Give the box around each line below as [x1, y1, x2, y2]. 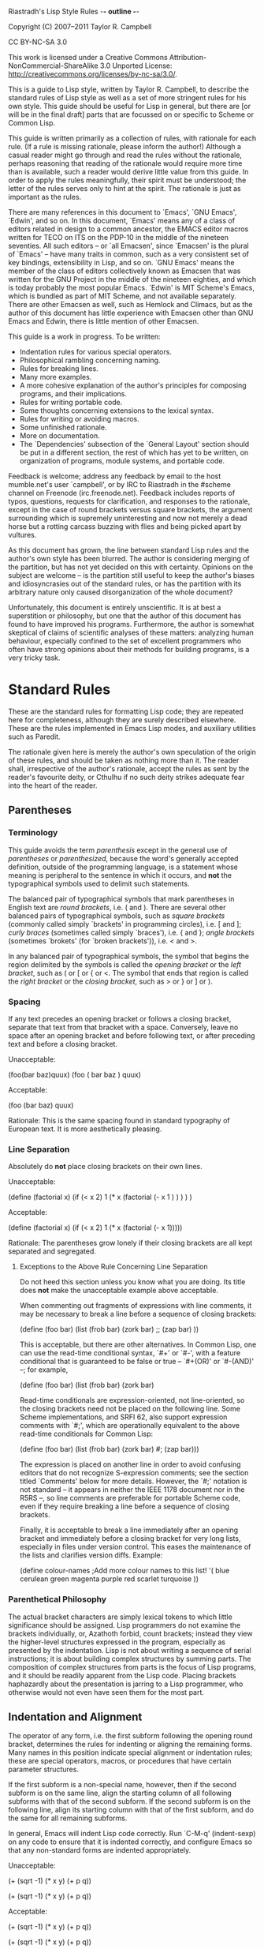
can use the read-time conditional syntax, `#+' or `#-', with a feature [19, 1348, 241, 1358]
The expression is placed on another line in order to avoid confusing [19, 1460, 242, 1469]
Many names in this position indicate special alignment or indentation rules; [8, 1748, 253, 1757]
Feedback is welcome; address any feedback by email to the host [8, 471, 221, 481]
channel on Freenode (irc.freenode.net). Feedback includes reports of [8, 489, 236, 497]
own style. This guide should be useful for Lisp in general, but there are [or [8, 102, 251, 111]
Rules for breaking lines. [19, 364, 99, 373]
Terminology [8, 827, 58, 838]
